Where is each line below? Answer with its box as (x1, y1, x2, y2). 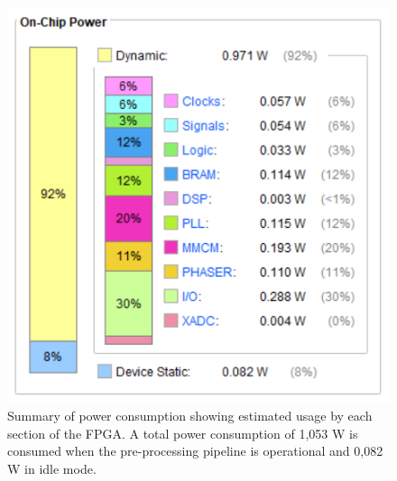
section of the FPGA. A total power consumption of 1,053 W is (7, 423, 358, 442)
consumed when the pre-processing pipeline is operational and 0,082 (7, 441, 383, 460)
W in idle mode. (7, 458, 97, 477)
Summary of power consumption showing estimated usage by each (7, 405, 373, 424)
